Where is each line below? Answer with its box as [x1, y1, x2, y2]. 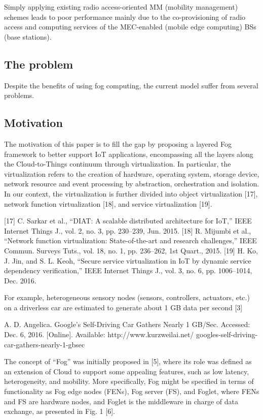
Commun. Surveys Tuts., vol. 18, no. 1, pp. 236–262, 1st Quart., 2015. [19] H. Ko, [4, 245, 258, 255]
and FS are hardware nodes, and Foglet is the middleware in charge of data [4, 396, 238, 406]
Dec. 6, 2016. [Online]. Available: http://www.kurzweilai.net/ [4, 329, 194, 340]
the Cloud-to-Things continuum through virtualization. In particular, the [4, 158, 231, 169]
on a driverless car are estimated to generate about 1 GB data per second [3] [4, 302, 243, 312]
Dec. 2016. [4, 275, 36, 285]
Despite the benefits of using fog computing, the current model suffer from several [4, 80, 258, 90]
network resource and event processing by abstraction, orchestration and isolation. [4, 178, 259, 189]
